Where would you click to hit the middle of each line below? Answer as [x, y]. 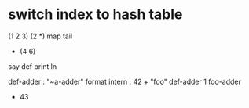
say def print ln [33, 66]
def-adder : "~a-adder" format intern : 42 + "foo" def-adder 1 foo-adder [124, 81]
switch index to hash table [95, 14]
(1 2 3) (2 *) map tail [40, 36]
